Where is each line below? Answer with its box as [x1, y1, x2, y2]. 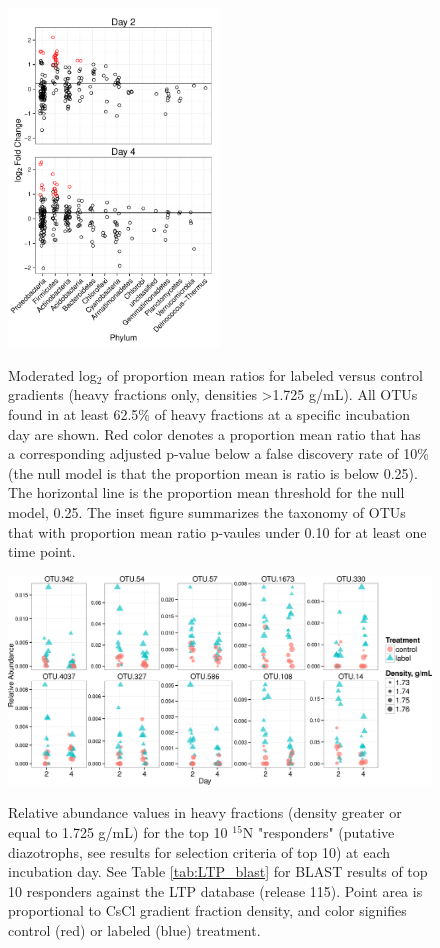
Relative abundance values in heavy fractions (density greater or [8, 802, 402, 823]
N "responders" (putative [242, 822, 395, 842]
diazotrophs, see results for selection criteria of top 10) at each [8, 841, 391, 862]
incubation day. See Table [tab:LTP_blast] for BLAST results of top [8, 861, 428, 882]
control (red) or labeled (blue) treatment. [8, 919, 261, 940]
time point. [8, 541, 76, 562]
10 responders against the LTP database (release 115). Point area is [8, 880, 423, 901]
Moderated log [8, 364, 97, 385]
